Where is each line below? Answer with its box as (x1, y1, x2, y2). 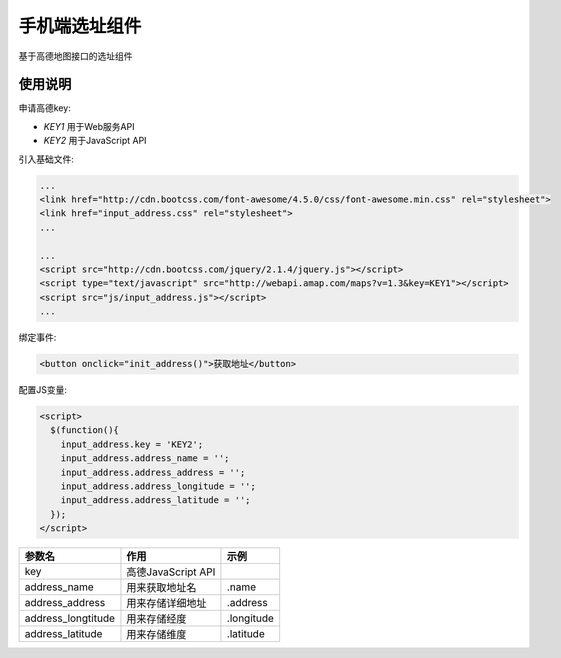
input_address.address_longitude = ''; (60, 481, 257, 492)
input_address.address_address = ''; (60, 466, 246, 478)
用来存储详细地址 (126, 596, 207, 610)
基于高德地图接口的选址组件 (18, 50, 133, 62)
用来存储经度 (126, 612, 187, 626)
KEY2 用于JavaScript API (43, 135, 147, 147)
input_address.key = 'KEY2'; (60, 438, 204, 450)
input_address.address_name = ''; (60, 453, 230, 464)
